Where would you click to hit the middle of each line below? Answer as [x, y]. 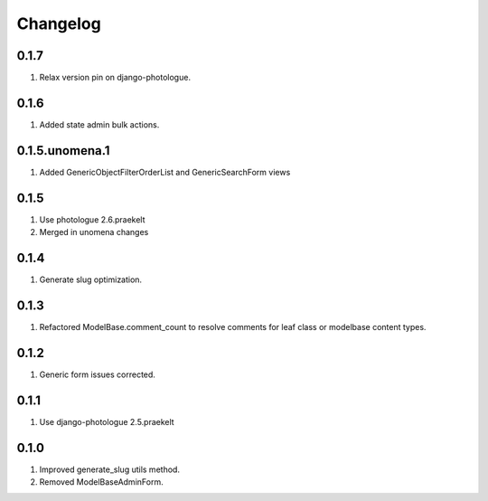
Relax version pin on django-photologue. [115, 78]
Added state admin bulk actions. [99, 124]
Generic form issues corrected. [97, 374]
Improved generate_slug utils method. [110, 469]
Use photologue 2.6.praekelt [92, 219]
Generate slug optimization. [91, 279]
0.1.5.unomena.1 [63, 151]
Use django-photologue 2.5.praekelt [107, 421]
